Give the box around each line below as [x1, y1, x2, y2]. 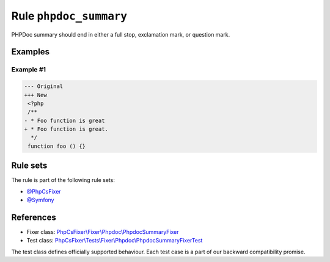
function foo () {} [28, 142, 86, 150]
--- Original [24, 83, 64, 90]
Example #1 [11, 65, 46, 74]
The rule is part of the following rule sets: [11, 176, 116, 184]
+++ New [24, 92, 47, 98]
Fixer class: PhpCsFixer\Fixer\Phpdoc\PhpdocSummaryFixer [26, 228, 180, 236]
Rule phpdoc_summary [11, 9, 128, 23]
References [11, 212, 56, 222]
